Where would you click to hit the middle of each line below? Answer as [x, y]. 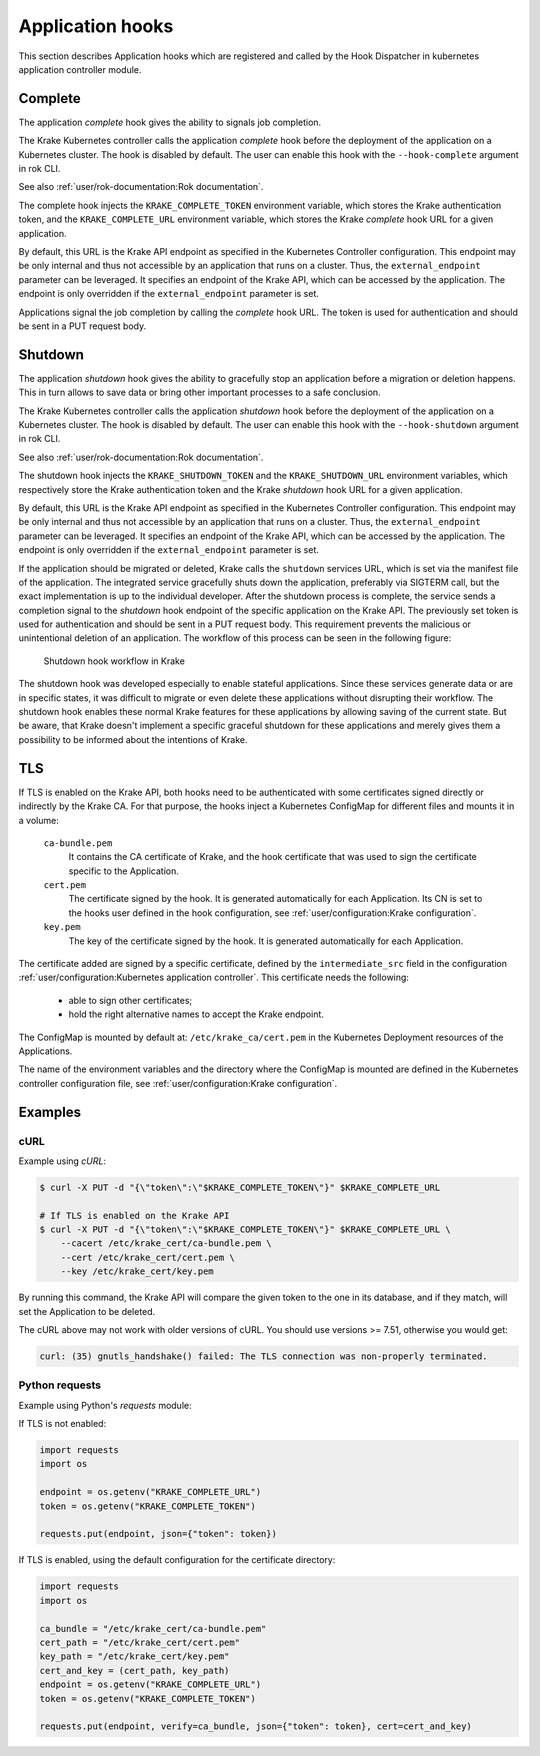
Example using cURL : [62, 1161]
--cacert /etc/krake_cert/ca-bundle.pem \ [166, 1243]
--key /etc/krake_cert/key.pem [137, 1271]
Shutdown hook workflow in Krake [114, 661]
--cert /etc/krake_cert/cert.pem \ [147, 1257]
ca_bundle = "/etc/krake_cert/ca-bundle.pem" [153, 1628]
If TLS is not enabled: [62, 1424]
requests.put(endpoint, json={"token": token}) [158, 1534]
